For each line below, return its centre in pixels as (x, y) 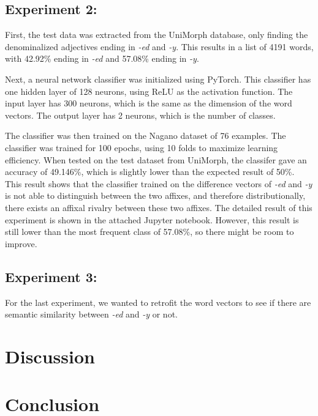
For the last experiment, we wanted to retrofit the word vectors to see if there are (158, 302)
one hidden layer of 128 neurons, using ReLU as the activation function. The (149, 91)
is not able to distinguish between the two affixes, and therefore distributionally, (155, 195)
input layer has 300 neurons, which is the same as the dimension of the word (149, 103)
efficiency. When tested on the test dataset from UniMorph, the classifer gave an (156, 159)
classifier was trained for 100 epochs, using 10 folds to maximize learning (142, 147)
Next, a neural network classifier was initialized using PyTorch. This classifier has (158, 79)
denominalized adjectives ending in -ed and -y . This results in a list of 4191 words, (159, 46)
